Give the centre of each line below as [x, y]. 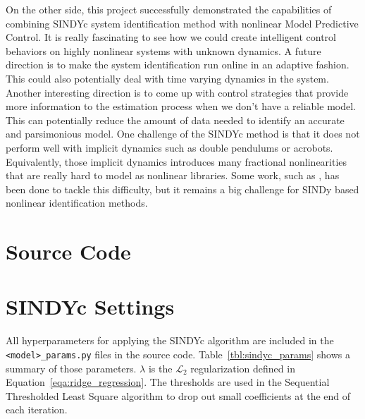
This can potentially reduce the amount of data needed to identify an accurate [175, 120]
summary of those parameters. [71, 368]
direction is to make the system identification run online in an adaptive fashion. [178, 65]
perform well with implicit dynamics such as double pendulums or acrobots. [169, 147]
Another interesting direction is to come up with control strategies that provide [177, 92]
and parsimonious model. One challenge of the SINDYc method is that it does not [183, 134]
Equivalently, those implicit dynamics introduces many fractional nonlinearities [177, 161]
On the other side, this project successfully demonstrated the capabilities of [169, 9]
